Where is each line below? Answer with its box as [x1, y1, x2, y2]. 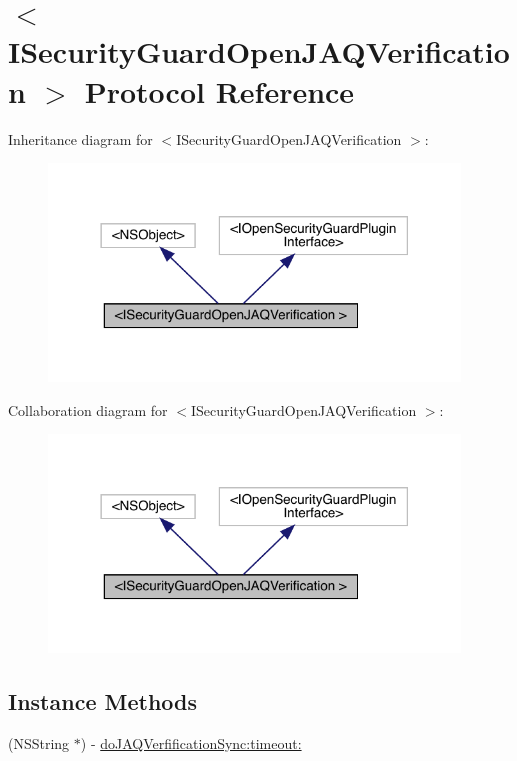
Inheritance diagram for [8, 128, 153, 149]
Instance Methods [8, 685, 197, 716]
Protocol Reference [84, 70, 355, 111]
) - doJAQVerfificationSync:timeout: [80, 732, 302, 753]
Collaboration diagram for [8, 399, 168, 420]
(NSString [8, 732, 70, 753]
